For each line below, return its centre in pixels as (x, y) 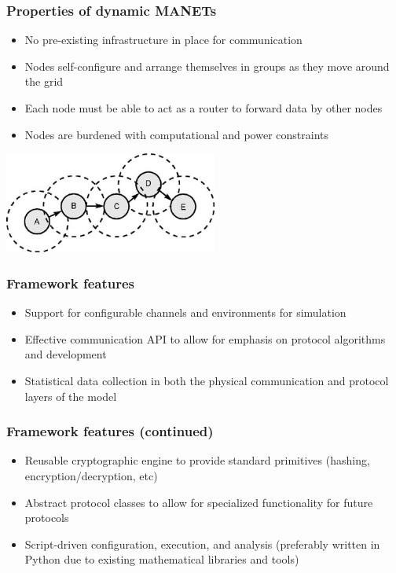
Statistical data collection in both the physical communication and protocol (207, 380)
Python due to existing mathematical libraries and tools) (162, 559)
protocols (47, 518)
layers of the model (71, 396)
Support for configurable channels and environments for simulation (185, 312)
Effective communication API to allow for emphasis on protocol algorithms (205, 338)
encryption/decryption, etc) (91, 476)
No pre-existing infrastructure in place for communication (163, 40)
